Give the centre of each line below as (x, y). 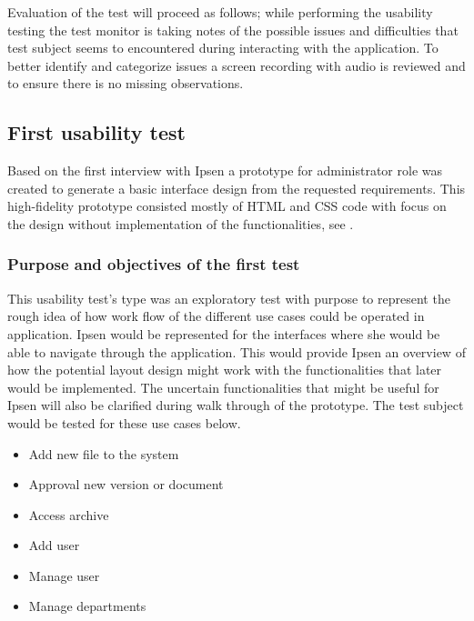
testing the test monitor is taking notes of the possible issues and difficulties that (233, 30)
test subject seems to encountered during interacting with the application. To (223, 48)
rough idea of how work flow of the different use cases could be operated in (216, 316)
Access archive (69, 514)
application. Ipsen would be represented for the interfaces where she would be (224, 333)
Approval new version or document (126, 484)
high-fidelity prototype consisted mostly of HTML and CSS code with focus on (227, 206)
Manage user (64, 575)
